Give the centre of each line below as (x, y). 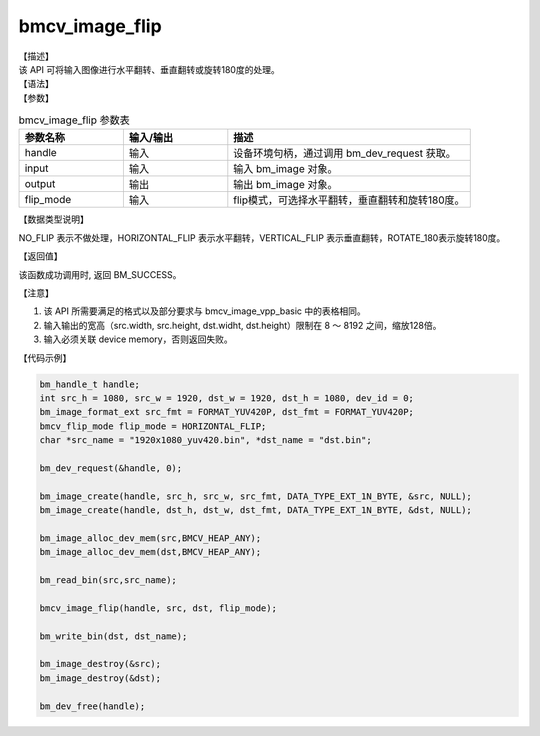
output (40, 184)
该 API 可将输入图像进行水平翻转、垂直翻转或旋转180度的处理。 (149, 69)
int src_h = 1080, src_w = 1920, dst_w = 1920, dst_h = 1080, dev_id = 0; (227, 398)
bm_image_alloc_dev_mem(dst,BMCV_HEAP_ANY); (150, 552)
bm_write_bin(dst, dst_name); (113, 636)
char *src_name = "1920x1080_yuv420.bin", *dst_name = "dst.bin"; (205, 440)
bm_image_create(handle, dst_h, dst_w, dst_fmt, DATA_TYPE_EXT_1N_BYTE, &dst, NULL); (255, 510)
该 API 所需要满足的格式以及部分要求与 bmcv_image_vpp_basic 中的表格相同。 (205, 311)
